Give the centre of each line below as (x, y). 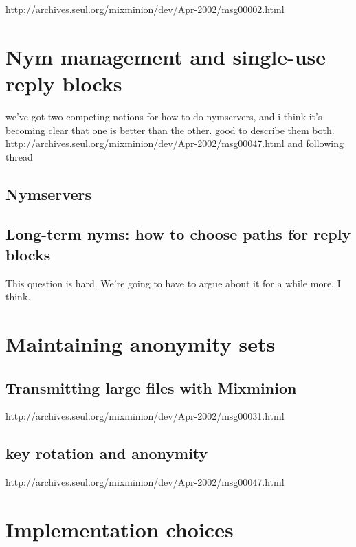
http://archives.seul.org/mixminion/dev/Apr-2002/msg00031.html (145, 416)
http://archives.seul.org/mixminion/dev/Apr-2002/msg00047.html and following (175, 143)
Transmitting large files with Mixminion (151, 387)
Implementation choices (120, 529)
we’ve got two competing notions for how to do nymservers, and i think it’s (164, 116)
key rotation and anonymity (107, 453)
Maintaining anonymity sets (141, 344)
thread (19, 156)
